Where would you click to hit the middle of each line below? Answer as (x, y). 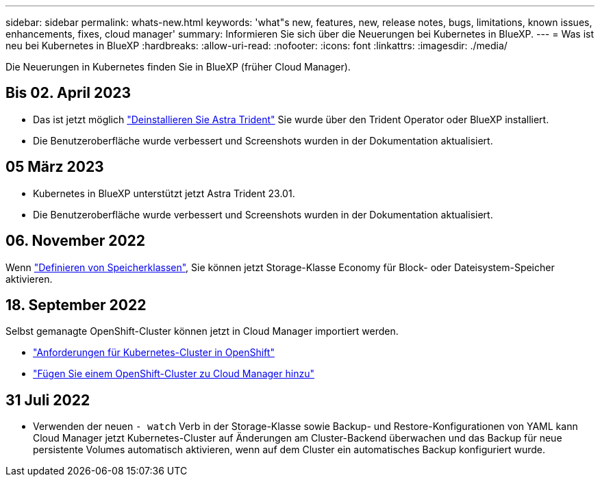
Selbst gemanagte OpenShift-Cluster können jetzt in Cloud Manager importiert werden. (202, 331)
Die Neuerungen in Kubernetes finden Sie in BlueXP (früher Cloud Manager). (178, 67)
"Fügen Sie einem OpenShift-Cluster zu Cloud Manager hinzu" (174, 374)
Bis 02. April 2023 (68, 93)
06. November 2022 (76, 241)
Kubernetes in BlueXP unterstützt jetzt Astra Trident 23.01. (164, 193)
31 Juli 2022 (48, 400)
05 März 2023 (55, 167)
